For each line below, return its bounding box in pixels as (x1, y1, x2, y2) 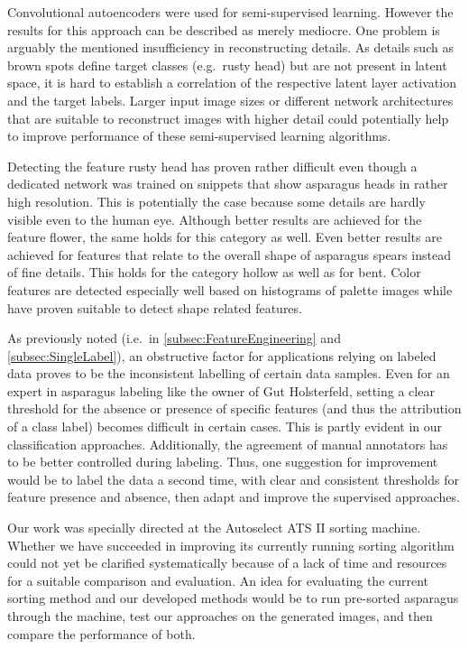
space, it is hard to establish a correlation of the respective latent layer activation (7, 73, 456, 92)
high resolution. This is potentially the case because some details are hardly (7, 191, 426, 210)
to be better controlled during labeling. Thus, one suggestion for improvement (7, 452, 438, 471)
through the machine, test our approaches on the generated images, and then (7, 607, 433, 625)
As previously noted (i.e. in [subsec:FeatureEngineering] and (7, 329, 341, 348)
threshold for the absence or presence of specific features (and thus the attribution (7, 399, 462, 418)
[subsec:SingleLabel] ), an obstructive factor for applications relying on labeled (7, 346, 437, 365)
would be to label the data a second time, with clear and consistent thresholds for (7, 469, 459, 488)
